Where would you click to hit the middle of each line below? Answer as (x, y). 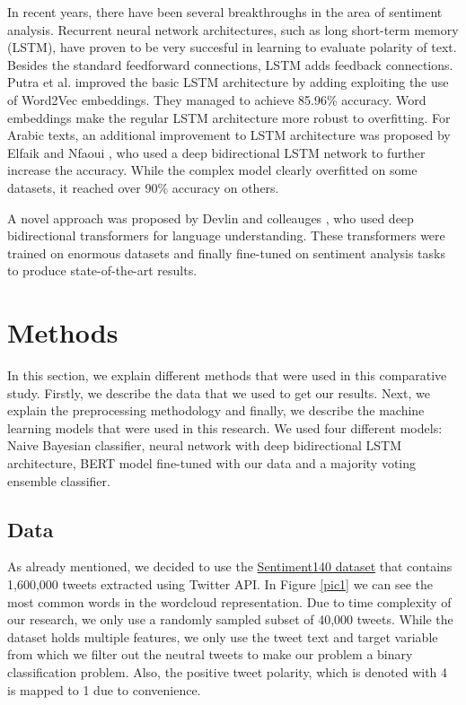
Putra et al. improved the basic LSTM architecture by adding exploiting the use (228, 82)
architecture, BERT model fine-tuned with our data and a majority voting (211, 463)
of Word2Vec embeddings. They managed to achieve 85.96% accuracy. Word (217, 99)
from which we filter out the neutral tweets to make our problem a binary (210, 654)
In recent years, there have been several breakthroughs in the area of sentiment (225, 12)
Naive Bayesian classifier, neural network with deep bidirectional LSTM (205, 445)
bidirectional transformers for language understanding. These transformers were (226, 235)
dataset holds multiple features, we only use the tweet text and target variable (223, 636)
